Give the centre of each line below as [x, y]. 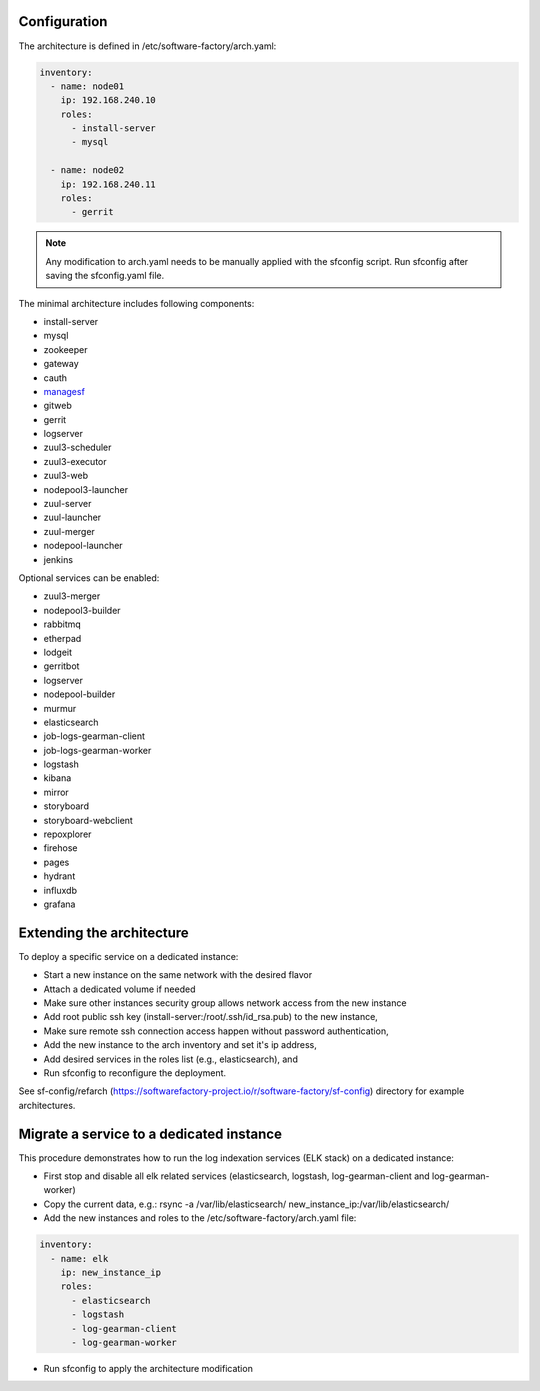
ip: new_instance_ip [111, 1273]
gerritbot [61, 666]
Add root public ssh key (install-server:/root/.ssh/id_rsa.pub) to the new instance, [211, 1017]
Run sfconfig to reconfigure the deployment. [135, 1073]
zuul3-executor [75, 461]
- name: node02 [87, 170]
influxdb [60, 890]
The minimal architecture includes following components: [136, 303]
